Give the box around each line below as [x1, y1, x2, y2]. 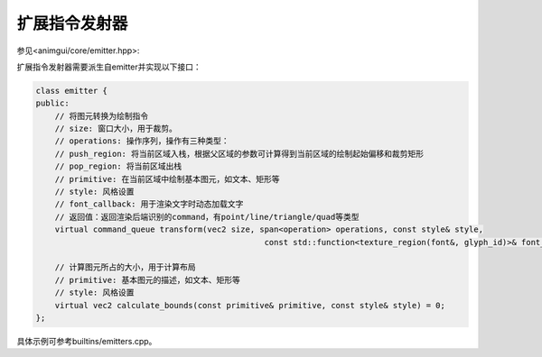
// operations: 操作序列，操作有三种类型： [54, 136, 229, 146]
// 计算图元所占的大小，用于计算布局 [54, 262, 196, 272]
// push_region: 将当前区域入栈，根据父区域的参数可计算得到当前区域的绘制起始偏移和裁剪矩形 [54, 149, 425, 159]
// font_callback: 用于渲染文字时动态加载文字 [54, 199, 244, 209]
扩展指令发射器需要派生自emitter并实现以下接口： [16, 61, 202, 72]
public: [35, 98, 70, 108]
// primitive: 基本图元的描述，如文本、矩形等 [54, 275, 241, 285]
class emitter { [35, 86, 108, 96]
